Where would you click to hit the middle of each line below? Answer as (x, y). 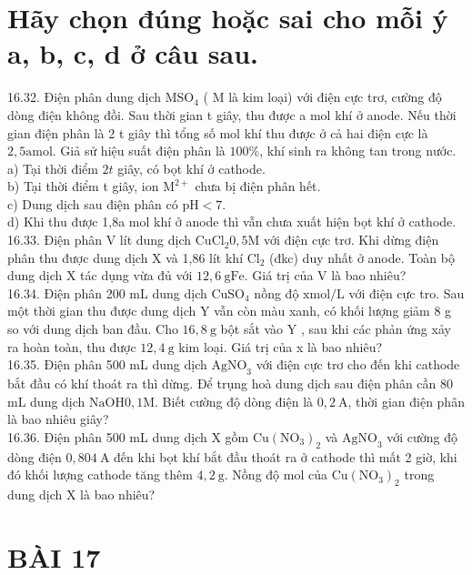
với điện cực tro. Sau (407, 293)
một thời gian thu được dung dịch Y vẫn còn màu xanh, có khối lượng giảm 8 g (230, 311)
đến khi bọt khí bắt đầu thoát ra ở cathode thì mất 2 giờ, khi (286, 456)
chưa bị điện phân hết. (258, 186)
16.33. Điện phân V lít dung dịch (100, 240)
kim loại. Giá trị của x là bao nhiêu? (281, 346)
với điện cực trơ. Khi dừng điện (351, 240)
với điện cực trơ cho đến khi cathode (358, 364)
